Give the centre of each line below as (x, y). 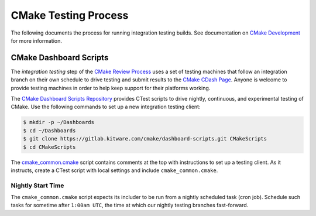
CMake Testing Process (70, 15)
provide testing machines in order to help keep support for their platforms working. (111, 88)
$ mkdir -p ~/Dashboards (59, 122)
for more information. (37, 40)
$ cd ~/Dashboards (49, 131)
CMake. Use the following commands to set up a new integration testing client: (106, 107)
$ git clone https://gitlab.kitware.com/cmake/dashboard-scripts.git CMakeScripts (145, 139)
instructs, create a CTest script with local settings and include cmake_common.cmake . (114, 170)
